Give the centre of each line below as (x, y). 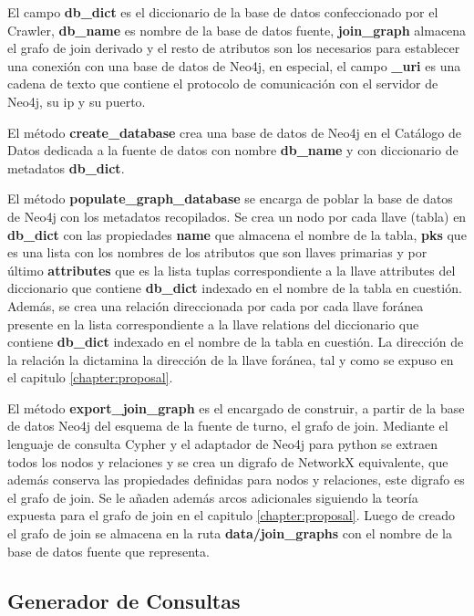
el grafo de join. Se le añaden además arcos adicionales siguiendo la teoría (213, 497)
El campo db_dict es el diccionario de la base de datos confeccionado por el (223, 12)
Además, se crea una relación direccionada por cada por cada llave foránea (216, 305)
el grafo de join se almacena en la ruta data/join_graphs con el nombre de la (230, 533)
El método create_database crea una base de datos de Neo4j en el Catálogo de (235, 132)
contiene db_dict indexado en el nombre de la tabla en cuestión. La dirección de (236, 342)
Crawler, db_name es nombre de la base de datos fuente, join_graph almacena (237, 30)
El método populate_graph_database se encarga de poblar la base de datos (230, 198)
